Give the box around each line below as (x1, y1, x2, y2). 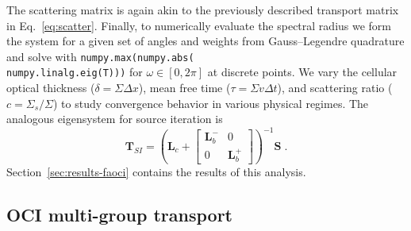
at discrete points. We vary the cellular (207, 64, 398, 80)
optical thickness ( (6, 79, 95, 96)
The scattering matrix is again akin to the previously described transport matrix (6, 2, 399, 17)
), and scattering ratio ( (277, 79, 393, 96)
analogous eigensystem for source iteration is (6, 110, 223, 127)
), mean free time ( (138, 79, 231, 96)
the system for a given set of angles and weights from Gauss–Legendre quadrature (6, 33, 405, 49)
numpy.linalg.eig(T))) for (6, 64, 143, 80)
